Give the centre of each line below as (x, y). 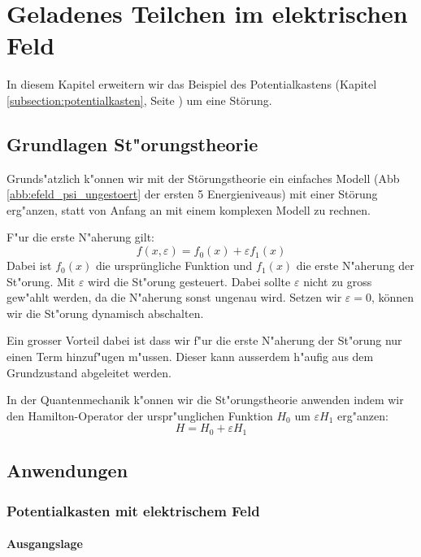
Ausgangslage (45, 544)
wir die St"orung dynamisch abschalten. (105, 313)
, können (393, 297)
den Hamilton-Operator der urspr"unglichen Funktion (140, 415)
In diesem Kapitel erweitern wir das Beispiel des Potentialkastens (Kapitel (192, 84)
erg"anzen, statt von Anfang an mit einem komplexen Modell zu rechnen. (189, 209)
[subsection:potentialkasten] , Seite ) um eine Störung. (139, 100)
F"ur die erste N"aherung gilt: (80, 237)
